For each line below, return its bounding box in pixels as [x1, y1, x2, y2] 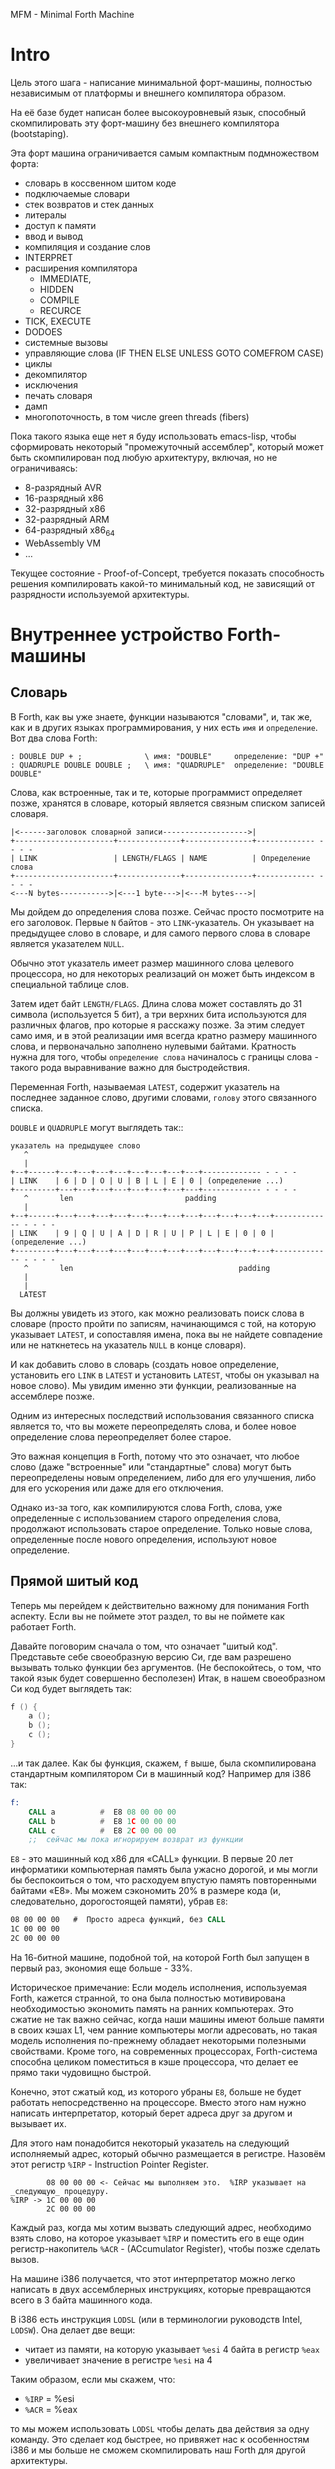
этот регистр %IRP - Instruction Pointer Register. [10, 2158, 209, 2170]
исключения [24, 379, 78, 391]
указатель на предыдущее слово [10, 1140, 141, 1151]
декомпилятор [24, 368, 88, 380]
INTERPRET [24, 251, 73, 263]
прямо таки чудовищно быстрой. [10, 2066, 152, 2078]
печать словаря [24, 389, 93, 401]
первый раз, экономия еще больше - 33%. [10, 1962, 193, 1974]
